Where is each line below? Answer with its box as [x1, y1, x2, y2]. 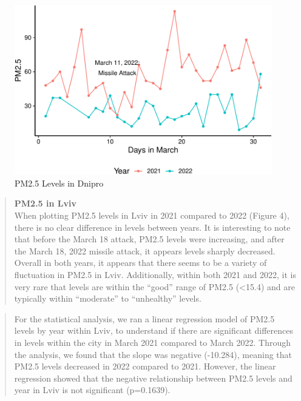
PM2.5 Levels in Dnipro [15, 176, 104, 189]
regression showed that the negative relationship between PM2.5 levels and [14, 371, 293, 384]
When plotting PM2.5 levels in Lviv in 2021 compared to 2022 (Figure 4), [14, 209, 289, 222]
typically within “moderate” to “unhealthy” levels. [14, 292, 201, 305]
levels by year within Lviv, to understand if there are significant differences [14, 324, 293, 337]
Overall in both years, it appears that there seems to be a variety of [14, 256, 267, 269]
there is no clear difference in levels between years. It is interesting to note [14, 220, 291, 233]
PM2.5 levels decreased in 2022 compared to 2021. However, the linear [14, 360, 276, 373]
